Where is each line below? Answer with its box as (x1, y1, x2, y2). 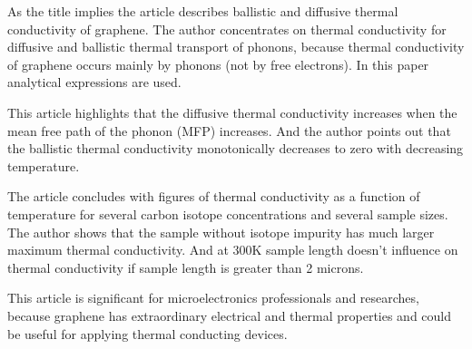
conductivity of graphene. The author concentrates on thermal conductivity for (7, 19, 447, 38)
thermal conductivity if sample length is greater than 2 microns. (7, 257, 364, 276)
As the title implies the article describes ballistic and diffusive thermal (7, 2, 398, 20)
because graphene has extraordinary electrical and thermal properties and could (7, 305, 452, 325)
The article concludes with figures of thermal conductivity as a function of (7, 187, 420, 206)
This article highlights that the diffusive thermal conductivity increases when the (7, 102, 457, 121)
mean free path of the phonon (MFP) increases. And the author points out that (7, 121, 451, 140)
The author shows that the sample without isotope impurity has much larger (7, 222, 435, 241)
